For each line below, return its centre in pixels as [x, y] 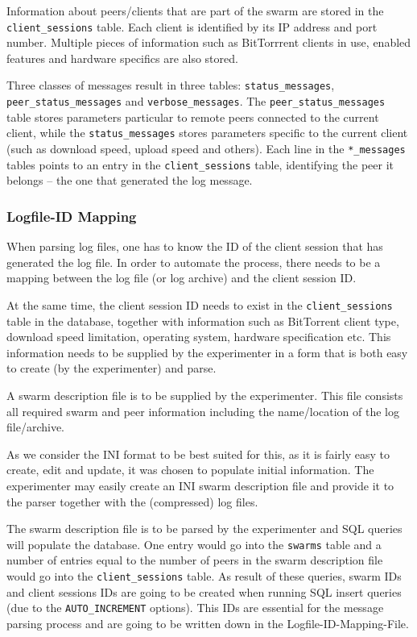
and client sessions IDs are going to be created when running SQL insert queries [204, 591]
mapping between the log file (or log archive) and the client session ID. [182, 278]
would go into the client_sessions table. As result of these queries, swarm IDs [204, 575]
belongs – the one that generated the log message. [130, 180]
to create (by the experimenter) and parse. [111, 368]
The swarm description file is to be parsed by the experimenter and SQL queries [204, 529]
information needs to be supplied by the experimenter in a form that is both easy [207, 352]
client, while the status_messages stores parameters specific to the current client [207, 133]
